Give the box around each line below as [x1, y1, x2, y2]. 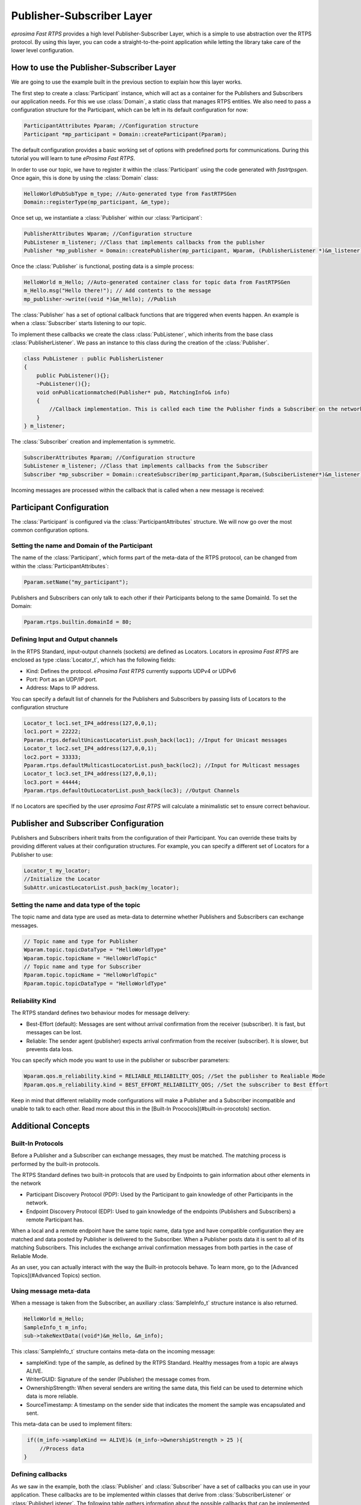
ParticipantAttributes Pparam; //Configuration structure [23, 122, 199, 129]
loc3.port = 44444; [23, 778, 81, 786]
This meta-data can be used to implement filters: [11, 1421, 132, 1428]
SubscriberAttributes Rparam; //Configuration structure [23, 455, 196, 461]
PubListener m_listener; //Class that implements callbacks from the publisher [23, 238, 265, 246]
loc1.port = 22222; [23, 728, 81, 735]
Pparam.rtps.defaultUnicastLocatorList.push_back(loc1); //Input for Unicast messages [23, 736, 288, 743]
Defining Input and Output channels [11, 635, 118, 644]
